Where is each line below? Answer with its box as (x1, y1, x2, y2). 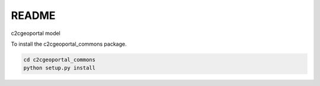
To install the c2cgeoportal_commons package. (11, 40, 127, 47)
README (11, 9, 56, 22)
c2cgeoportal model (11, 30, 60, 37)
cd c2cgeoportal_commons (23, 56, 96, 63)
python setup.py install (23, 65, 96, 71)
